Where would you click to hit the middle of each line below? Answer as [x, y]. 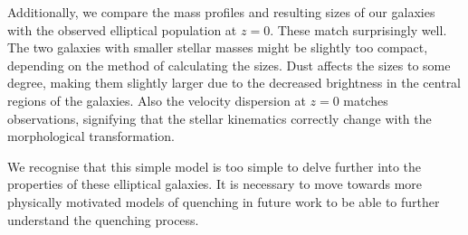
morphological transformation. [91, 136]
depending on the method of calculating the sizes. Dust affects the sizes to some [229, 65]
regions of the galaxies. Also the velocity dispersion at [157, 100]
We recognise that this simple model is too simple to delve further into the [215, 166]
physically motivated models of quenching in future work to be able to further [224, 201]
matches [366, 100]
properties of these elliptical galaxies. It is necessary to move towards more [215, 184]
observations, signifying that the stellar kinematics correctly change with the [220, 118]
